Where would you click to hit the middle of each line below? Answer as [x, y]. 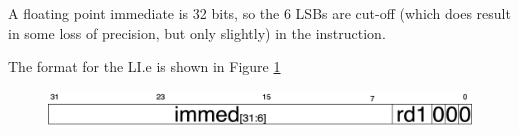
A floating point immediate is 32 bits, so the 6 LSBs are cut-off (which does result [259, 13]
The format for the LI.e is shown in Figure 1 [144, 66]
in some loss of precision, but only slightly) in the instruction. [197, 32]
